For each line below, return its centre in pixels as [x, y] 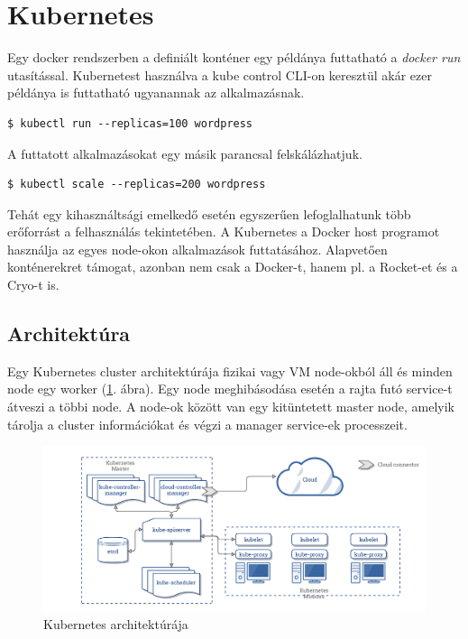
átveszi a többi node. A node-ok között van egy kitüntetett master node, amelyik [231, 407]
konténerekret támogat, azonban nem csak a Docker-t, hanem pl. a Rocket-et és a [233, 267]
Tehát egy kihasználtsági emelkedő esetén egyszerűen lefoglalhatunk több [209, 213]
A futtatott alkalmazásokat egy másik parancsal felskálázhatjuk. [185, 153]
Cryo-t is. [33, 285]
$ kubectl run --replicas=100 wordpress [130, 123]
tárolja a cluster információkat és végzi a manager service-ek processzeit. [207, 424]
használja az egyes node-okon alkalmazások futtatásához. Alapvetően [197, 249]
